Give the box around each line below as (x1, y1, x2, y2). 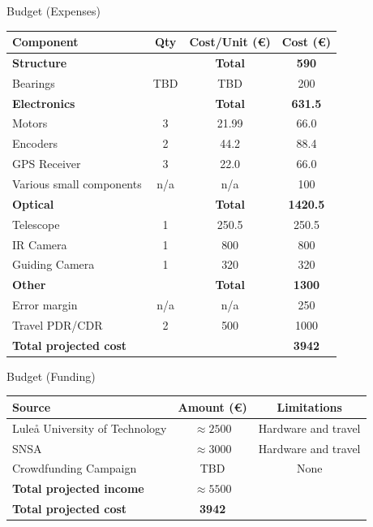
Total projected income (12, 480, 144, 497)
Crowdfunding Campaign (12, 460, 137, 477)
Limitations (277, 398, 342, 415)
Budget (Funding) (6, 367, 96, 384)
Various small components (12, 175, 142, 192)
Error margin (12, 296, 78, 313)
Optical (12, 195, 54, 212)
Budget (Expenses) (6, 2, 101, 19)
